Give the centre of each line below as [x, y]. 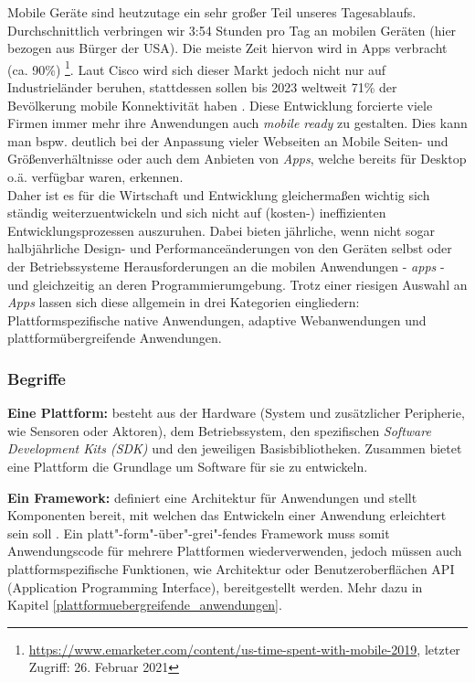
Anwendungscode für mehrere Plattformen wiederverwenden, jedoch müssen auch [235, 551]
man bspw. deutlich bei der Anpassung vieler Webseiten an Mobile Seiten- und [228, 140]
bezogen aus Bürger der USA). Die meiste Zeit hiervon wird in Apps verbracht [227, 48]
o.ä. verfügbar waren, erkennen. [95, 176]
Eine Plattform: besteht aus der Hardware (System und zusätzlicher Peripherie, [236, 413]
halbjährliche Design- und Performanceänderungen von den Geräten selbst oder [230, 248]
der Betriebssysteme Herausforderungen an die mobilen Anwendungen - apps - [226, 266]
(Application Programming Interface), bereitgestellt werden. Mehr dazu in [215, 586]
